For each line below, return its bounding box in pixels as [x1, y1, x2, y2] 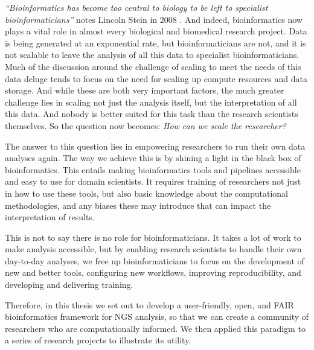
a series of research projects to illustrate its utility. [5, 334, 191, 346]
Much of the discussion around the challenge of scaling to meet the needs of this [5, 60, 301, 72]
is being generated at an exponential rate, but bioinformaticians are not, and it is [5, 36, 306, 49]
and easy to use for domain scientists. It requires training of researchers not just [5, 175, 301, 188]
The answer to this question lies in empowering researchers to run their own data [5, 139, 306, 152]
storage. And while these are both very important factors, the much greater [5, 84, 284, 97]
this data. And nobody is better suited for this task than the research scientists [5, 107, 298, 120]
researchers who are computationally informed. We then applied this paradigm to [5, 322, 306, 334]
